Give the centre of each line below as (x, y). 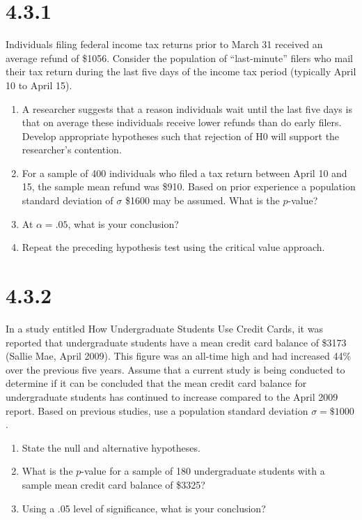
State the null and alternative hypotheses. (111, 447)
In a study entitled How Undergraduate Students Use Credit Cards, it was (164, 328)
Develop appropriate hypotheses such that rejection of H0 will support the (181, 136)
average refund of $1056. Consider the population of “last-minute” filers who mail (179, 58)
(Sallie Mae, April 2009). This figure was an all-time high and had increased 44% (179, 356)
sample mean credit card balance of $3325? (113, 484)
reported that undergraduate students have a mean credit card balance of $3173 (176, 342)
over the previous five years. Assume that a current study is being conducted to (175, 369)
